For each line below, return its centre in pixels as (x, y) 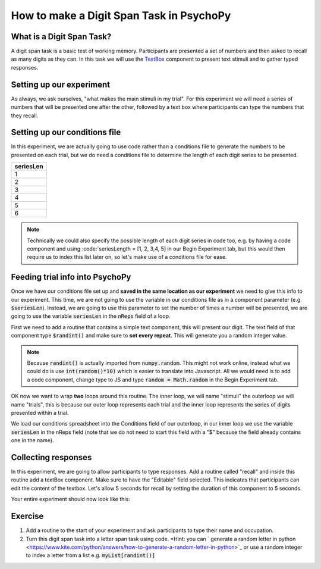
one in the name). (32, 440)
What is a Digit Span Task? (61, 37)
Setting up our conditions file (66, 132)
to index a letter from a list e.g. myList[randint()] (91, 555)
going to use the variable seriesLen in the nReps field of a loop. (91, 316)
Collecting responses (51, 457)
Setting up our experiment (60, 84)
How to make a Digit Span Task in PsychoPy (121, 15)
